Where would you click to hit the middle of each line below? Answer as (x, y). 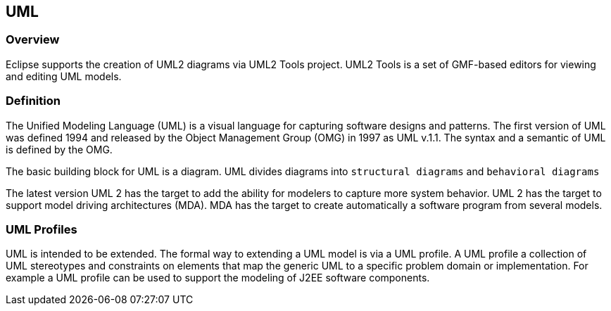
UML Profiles (42, 229)
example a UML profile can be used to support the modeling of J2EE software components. (218, 278)
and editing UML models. (64, 76)
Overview (33, 40)
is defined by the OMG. (59, 149)
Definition (33, 101)
